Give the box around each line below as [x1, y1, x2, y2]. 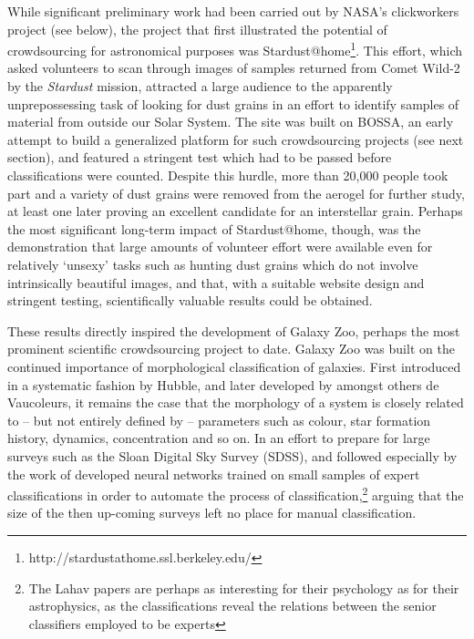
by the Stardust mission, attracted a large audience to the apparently [7, 77, 393, 96]
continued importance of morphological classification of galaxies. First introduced [7, 356, 461, 376]
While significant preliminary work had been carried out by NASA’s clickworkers [7, 2, 459, 20]
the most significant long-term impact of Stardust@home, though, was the [7, 219, 421, 238]
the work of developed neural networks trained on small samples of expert [7, 464, 420, 483]
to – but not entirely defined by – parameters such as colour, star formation [7, 410, 431, 429]
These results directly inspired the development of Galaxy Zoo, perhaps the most [7, 321, 460, 340]
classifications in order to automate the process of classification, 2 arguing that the [7, 483, 464, 504]
